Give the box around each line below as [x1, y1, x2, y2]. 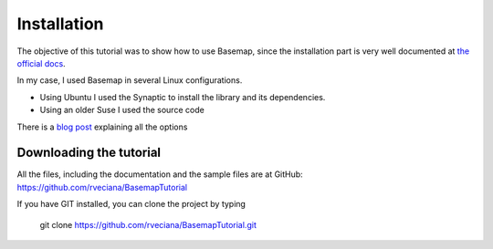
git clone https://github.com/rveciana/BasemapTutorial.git [39, 219, 257, 230]
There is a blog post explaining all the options [16, 121, 188, 132]
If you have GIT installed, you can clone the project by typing [16, 199, 246, 210]
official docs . [16, 57, 66, 68]
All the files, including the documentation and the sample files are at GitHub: [16, 169, 303, 180]
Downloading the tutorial [16, 145, 162, 161]
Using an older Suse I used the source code [39, 105, 205, 116]
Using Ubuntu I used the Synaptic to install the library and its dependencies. [39, 91, 326, 102]
